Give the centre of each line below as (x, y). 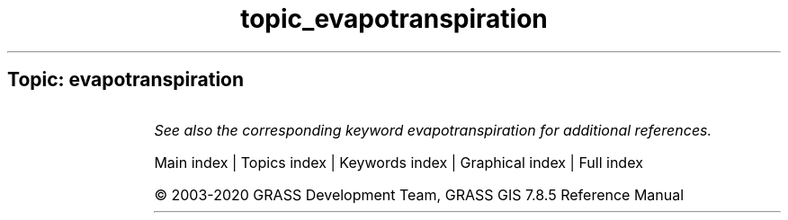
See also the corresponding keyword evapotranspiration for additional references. (433, 130)
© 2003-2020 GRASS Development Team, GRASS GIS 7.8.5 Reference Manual (419, 194)
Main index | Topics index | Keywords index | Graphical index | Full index (398, 162)
